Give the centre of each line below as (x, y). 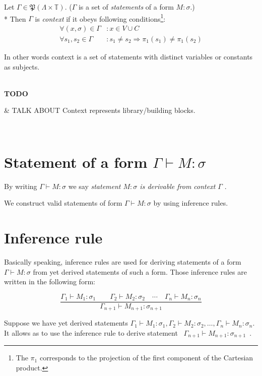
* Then (15, 18)
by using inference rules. (191, 203)
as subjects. (22, 66)
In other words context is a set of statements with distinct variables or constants (128, 56)
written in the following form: (50, 281)
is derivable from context (178, 186)
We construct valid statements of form (63, 203)
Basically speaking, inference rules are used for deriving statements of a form (123, 261)
